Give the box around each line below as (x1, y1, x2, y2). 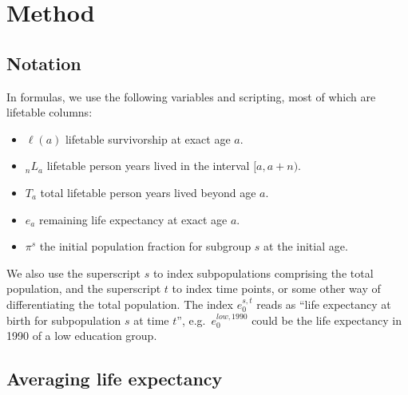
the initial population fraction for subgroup (39, 238, 252, 255)
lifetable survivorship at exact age (65, 130, 231, 147)
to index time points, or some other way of (172, 280, 381, 297)
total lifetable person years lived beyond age (40, 184, 256, 200)
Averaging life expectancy (6, 366, 223, 391)
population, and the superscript (6, 280, 161, 297)
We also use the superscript (6, 264, 141, 281)
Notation (6, 50, 81, 75)
